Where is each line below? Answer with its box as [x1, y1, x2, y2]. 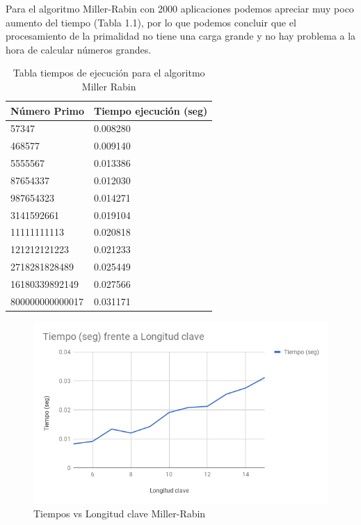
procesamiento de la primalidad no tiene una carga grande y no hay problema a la [6, 29, 356, 43]
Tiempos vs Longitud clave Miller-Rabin [33, 506, 206, 520]
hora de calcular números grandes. [6, 42, 152, 56]
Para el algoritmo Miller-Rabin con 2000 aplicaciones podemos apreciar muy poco [6, 1, 354, 15]
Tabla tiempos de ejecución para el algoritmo [13, 65, 205, 80]
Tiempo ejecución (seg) [93, 103, 208, 118]
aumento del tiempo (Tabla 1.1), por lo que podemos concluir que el [6, 15, 296, 29]
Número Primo [10, 103, 84, 118]
